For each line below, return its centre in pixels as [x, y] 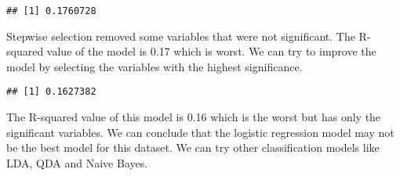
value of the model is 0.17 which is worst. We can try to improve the [211, 51]
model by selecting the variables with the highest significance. [155, 66]
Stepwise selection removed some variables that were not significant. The [181, 36]
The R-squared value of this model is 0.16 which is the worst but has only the [194, 117]
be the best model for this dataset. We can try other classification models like [193, 147]
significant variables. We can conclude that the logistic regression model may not [200, 132]
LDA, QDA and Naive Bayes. [77, 162]
